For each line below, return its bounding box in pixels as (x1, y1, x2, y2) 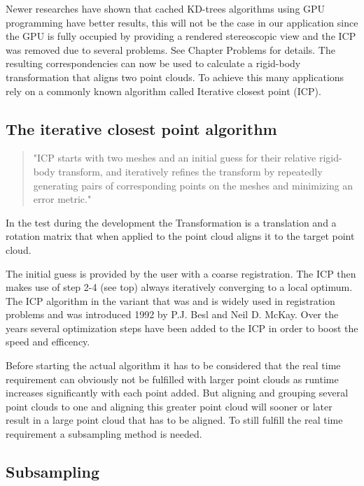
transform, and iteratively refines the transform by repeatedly (58, 164, 323, 178)
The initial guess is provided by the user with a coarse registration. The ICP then (6, 266, 356, 280)
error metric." (33, 192, 92, 206)
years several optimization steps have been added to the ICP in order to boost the (6, 320, 358, 335)
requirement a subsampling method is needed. (6, 427, 202, 441)
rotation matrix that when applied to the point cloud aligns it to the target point (6, 229, 355, 243)
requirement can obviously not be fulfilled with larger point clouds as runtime (6, 371, 339, 386)
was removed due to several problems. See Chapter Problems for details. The (6, 42, 335, 57)
